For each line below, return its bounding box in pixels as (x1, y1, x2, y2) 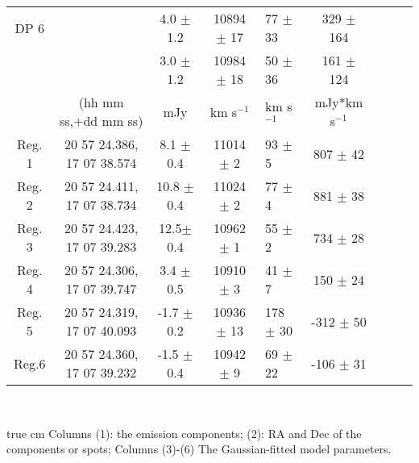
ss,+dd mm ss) (59, 111, 143, 130)
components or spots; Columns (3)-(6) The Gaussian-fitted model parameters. (6, 440, 392, 457)
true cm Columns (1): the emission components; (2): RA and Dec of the (6, 424, 362, 441)
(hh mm (78, 93, 124, 111)
